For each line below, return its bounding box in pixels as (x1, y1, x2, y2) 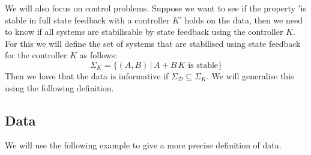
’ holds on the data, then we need (179, 13, 303, 26)
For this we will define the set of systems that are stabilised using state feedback (5, 37, 301, 49)
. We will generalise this (206, 69, 294, 82)
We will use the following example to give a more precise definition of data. (5, 139, 282, 151)
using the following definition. (5, 81, 114, 94)
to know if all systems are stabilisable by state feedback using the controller (5, 25, 283, 38)
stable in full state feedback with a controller (5, 13, 170, 26)
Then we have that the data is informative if (5, 69, 169, 82)
